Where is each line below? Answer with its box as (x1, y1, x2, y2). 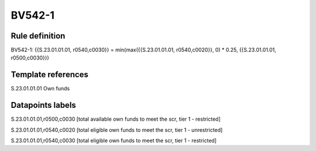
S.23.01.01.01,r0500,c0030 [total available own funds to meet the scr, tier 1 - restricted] (11, 115, 221, 122)
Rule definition (11, 31, 66, 41)
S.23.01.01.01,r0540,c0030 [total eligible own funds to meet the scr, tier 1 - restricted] (11, 137, 217, 144)
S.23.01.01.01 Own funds (11, 85, 70, 92)
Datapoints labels (11, 100, 76, 110)
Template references (11, 70, 89, 80)
